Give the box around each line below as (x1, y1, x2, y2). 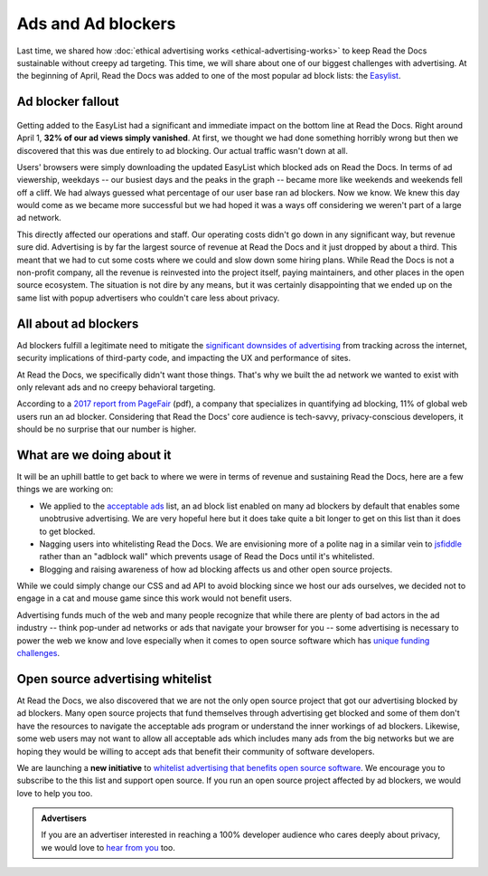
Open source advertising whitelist (16, 671, 212, 687)
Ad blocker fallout (16, 94, 119, 109)
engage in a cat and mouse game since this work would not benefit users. (16, 593, 293, 604)
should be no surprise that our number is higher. (16, 424, 197, 434)
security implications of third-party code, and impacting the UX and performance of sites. (16, 353, 352, 364)
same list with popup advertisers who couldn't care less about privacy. (16, 292, 280, 303)
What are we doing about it (16, 447, 172, 462)
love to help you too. (16, 787, 93, 798)
